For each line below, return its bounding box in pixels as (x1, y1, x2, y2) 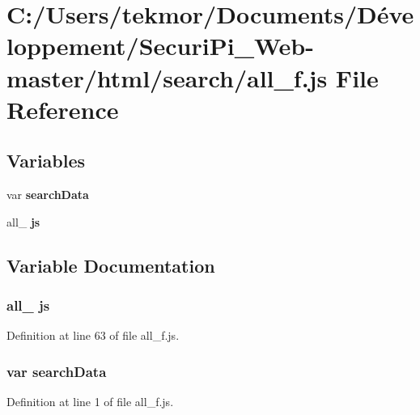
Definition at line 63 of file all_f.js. (6, 327, 180, 344)
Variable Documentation (6, 252, 215, 277)
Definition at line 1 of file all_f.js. (6, 393, 174, 410)
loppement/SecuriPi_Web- (6, 29, 314, 62)
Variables (6, 148, 86, 173)
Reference (6, 92, 119, 125)
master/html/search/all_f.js (6, 61, 328, 94)
